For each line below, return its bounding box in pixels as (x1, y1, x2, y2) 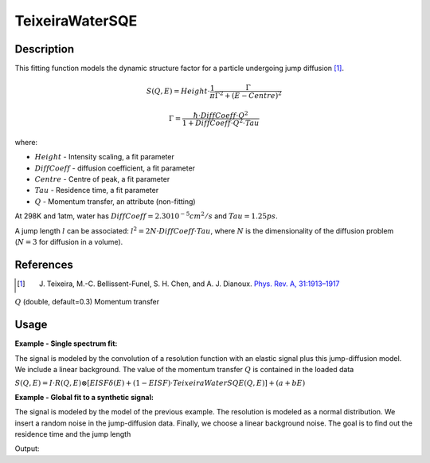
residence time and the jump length (14, 430, 131, 439)
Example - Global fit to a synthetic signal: (14, 392, 154, 402)
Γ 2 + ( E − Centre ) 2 (214, 90, 282, 100)
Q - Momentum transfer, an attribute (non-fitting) (34, 196, 196, 206)
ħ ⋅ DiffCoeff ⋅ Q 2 (193, 109, 248, 120)
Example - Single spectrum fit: (14, 339, 118, 348)
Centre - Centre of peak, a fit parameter (34, 174, 170, 183)
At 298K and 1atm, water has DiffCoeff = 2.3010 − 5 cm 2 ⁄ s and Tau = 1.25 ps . (14, 210, 278, 221)
